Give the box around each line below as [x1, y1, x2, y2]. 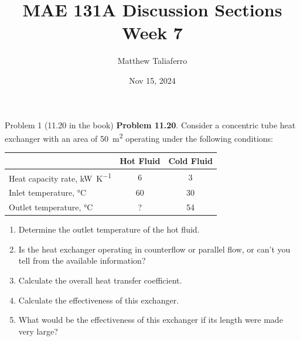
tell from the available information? [18, 254, 146, 267]
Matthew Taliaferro [117, 54, 187, 67]
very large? [18, 325, 58, 337]
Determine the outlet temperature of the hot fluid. [18, 223, 200, 236]
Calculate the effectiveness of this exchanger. [18, 294, 179, 306]
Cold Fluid [168, 154, 213, 166]
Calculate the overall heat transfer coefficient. [18, 274, 182, 286]
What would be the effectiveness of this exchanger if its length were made [18, 313, 283, 326]
